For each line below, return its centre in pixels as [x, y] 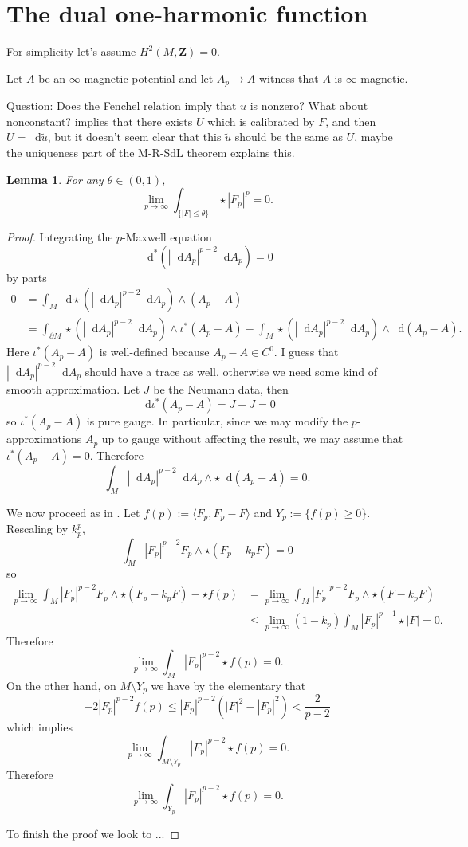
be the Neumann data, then [221, 388]
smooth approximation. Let [73, 388]
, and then [351, 121]
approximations [44, 439]
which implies [39, 727]
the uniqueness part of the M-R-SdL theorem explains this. [151, 152]
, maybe [374, 137]
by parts [27, 277]
